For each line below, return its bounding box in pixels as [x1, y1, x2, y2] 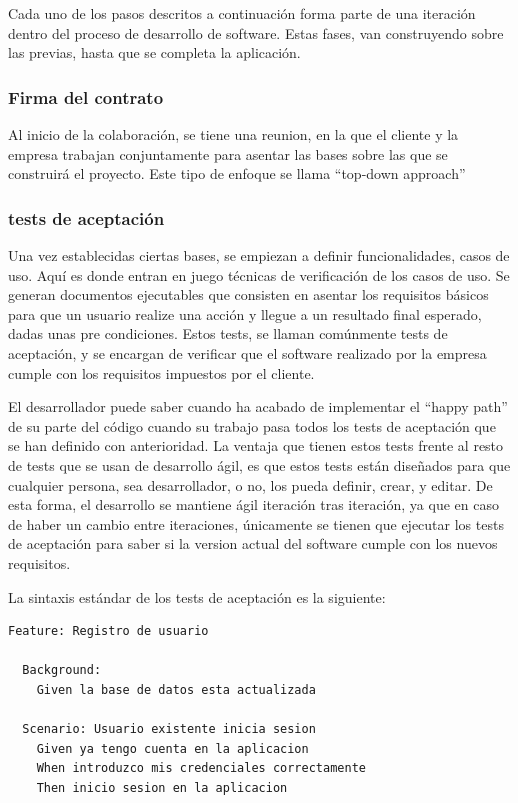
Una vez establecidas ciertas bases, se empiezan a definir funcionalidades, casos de [8, 245, 510, 265]
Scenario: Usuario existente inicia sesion [22, 722, 316, 737]
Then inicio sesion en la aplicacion [36, 780, 288, 795]
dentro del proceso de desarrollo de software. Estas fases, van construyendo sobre [8, 22, 504, 43]
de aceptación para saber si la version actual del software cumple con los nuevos [8, 533, 498, 554]
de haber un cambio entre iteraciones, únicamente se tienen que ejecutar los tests [8, 513, 504, 534]
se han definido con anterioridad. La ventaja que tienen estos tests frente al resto [8, 435, 504, 456]
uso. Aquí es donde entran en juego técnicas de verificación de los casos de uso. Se [8, 264, 510, 285]
